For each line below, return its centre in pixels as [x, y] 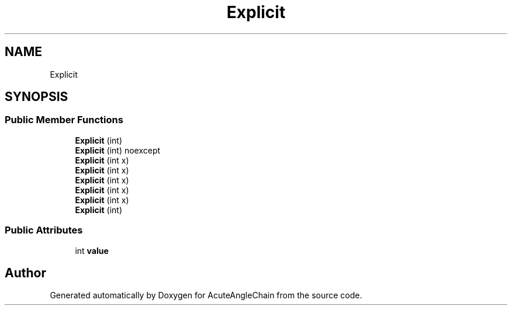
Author [25, 273]
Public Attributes [44, 230]
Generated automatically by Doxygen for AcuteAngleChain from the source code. [206, 295]
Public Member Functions [64, 120]
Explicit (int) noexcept [118, 150]
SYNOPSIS [37, 97]
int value [92, 250]
